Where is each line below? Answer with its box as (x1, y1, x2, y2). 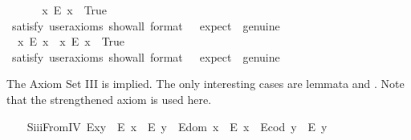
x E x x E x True (17, 33, 125, 50)
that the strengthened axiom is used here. (6, 90, 212, 107)
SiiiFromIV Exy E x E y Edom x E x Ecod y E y (26, 118, 328, 134)
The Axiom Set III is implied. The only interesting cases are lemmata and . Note (6, 75, 405, 92)
